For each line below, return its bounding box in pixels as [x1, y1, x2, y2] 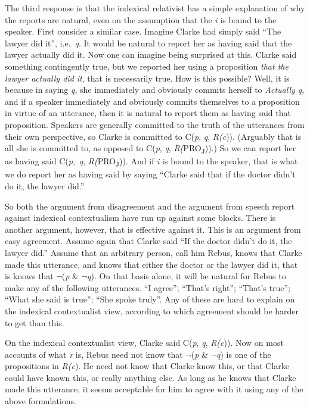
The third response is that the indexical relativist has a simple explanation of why [5, 2, 305, 14]
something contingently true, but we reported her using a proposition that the [5, 60, 289, 72]
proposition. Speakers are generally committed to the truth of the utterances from [5, 118, 305, 130]
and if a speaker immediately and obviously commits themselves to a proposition [5, 95, 300, 107]
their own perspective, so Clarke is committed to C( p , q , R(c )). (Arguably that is [5, 130, 302, 142]
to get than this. [5, 316, 64, 329]
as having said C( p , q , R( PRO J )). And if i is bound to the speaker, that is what [5, 155, 298, 169]
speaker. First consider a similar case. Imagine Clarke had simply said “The [5, 25, 281, 38]
